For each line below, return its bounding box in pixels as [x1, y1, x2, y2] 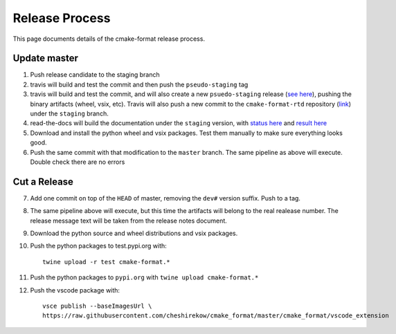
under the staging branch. [30, 109, 109, 118]
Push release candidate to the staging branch [30, 71, 160, 79]
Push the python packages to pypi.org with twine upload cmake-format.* [30, 273, 259, 281]
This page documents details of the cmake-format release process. [12, 35, 206, 43]
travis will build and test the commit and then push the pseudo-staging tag [30, 80, 249, 89]
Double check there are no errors [30, 158, 125, 166]
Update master [12, 53, 79, 64]
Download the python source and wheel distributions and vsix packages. [30, 229, 238, 238]
